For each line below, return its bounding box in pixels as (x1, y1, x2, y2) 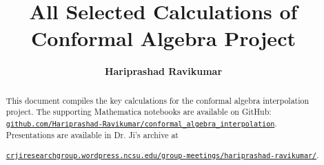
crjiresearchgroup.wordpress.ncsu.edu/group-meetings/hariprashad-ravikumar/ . (6, 148, 319, 160)
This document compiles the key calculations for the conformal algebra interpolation (6, 94, 310, 106)
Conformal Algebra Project (31, 24, 296, 52)
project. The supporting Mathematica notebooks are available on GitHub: (6, 106, 272, 118)
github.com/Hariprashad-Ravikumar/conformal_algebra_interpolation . (6, 118, 277, 129)
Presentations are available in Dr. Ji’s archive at (6, 129, 179, 141)
